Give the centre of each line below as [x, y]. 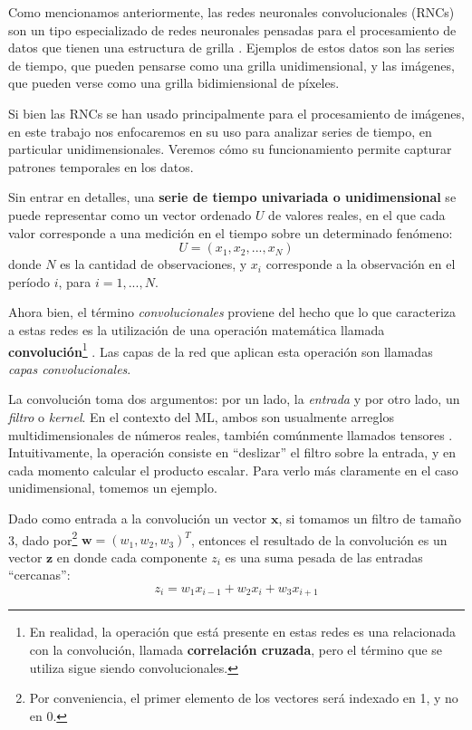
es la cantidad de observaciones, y [154, 264]
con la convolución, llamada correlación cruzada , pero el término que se [236, 649]
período [29, 281]
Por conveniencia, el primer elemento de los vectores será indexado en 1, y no [244, 698]
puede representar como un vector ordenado [130, 214]
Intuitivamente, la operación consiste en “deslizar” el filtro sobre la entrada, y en [232, 452]
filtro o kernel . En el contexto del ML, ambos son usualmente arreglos [201, 416]
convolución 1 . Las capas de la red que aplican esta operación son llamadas [221, 350]
